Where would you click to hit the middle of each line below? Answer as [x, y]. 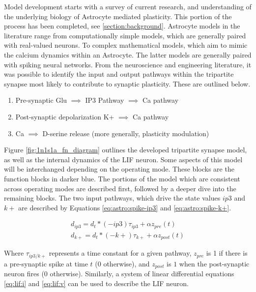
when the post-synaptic [214, 263]
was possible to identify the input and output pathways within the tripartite [119, 74]
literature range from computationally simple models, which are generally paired [125, 35]
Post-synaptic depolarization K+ [65, 116]
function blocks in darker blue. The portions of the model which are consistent [122, 178]
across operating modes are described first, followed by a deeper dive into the [120, 188]
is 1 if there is [227, 253]
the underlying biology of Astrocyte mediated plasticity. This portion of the [118, 16]
